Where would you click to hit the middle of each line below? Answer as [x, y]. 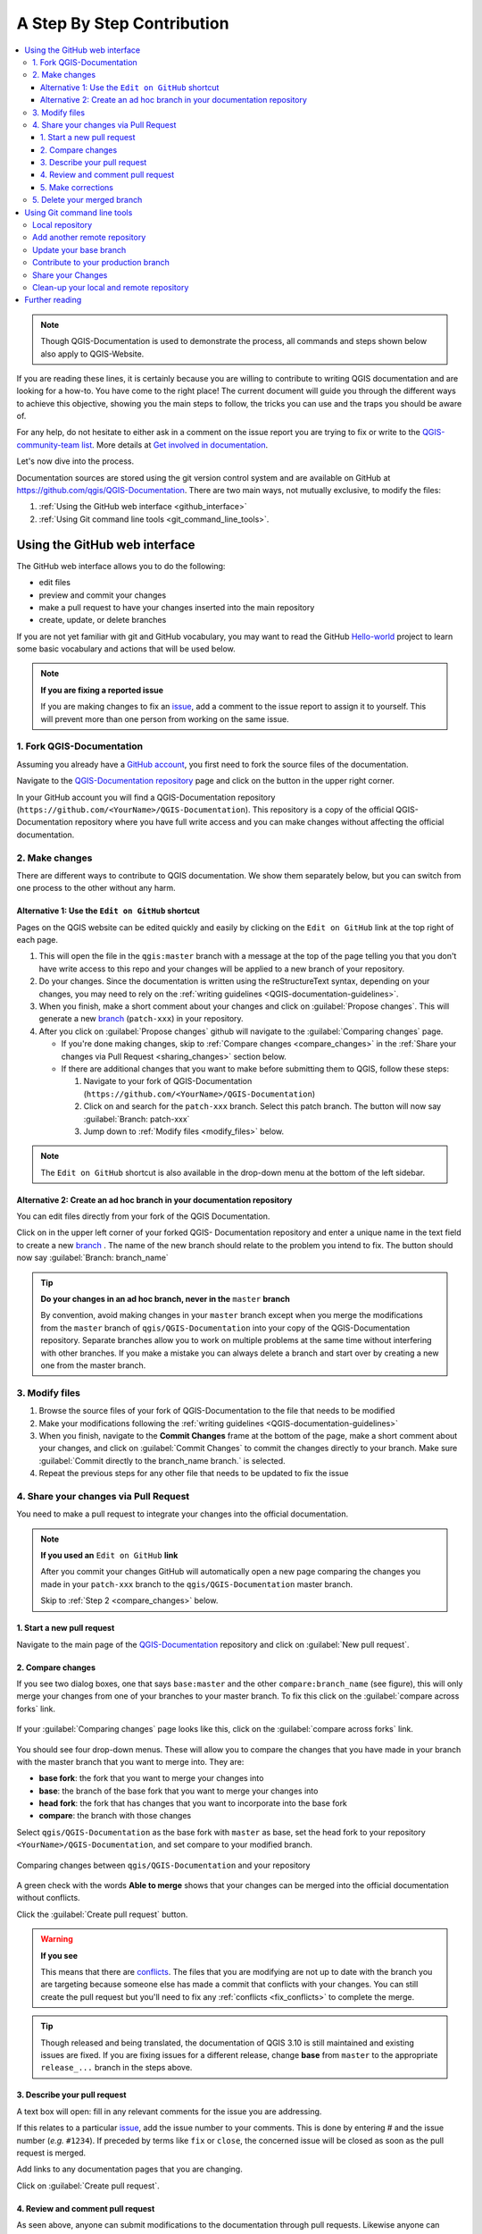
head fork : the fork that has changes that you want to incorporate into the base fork [193, 1803]
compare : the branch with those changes [115, 1816]
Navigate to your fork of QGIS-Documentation [168, 1081]
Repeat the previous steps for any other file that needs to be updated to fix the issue [194, 1474]
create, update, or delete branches [103, 620]
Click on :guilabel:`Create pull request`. [88, 2186]
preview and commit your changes [103, 595]
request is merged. [51, 2153]
